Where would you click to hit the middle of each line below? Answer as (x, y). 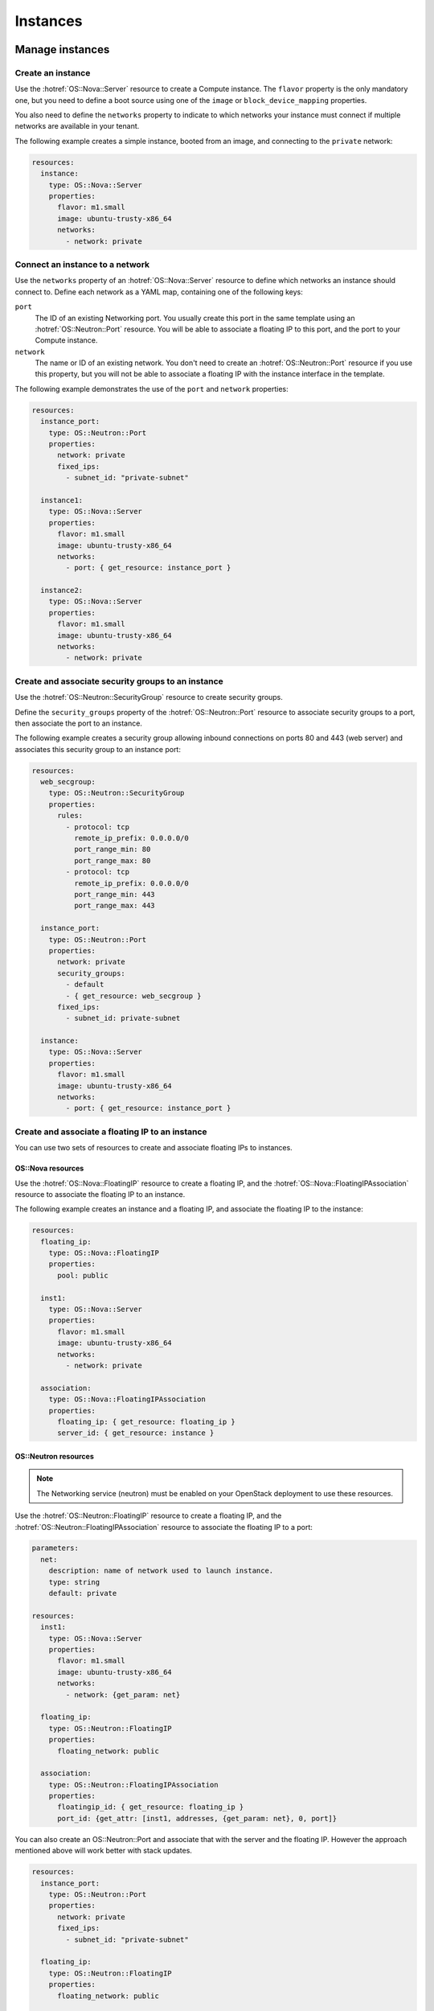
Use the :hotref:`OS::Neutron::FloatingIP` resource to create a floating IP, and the (148, 1515)
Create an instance (53, 72)
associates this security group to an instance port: (98, 749)
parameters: (55, 1548)
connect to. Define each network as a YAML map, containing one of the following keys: (159, 292)
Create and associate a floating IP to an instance (111, 1132)
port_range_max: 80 (112, 860)
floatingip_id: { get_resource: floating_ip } (151, 1807)
